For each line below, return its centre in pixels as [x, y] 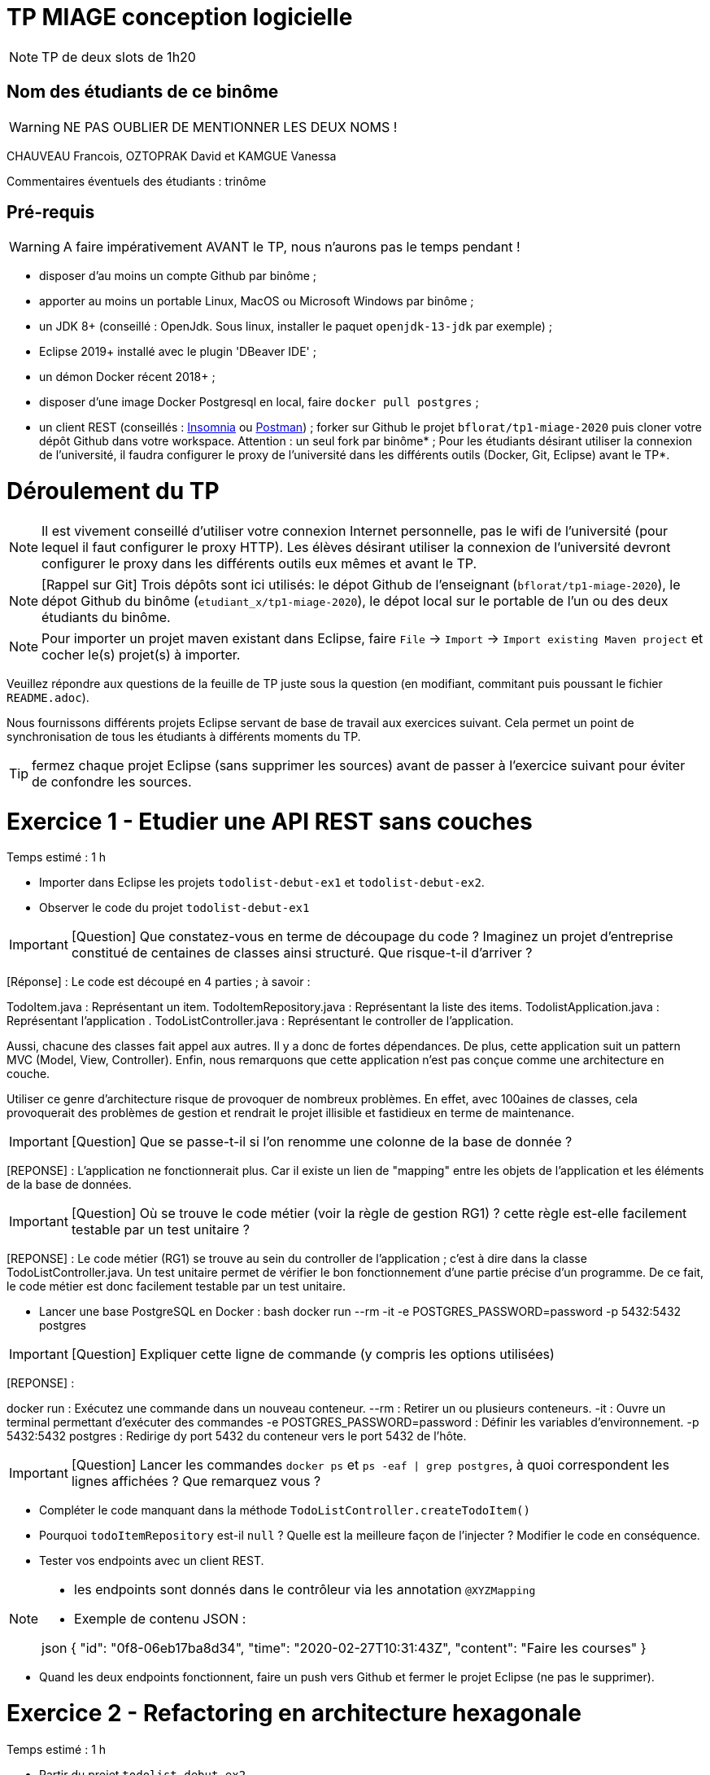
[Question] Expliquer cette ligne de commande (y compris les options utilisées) [313, 1354]
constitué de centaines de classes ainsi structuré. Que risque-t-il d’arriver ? [302, 953]
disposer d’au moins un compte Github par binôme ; [178, 276]
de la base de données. [69, 1185]
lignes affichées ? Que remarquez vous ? [196, 1481]
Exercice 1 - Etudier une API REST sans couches [270, 821]
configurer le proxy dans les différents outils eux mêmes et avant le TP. [259, 563]
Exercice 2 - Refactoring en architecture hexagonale [294, 1714]
